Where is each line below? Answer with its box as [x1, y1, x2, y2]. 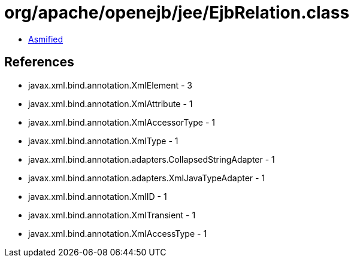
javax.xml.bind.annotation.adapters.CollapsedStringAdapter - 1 [28, 154, 275, 164]
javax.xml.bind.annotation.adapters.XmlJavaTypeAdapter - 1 [28, 172, 265, 183]
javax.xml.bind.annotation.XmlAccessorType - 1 [28, 117, 215, 127]
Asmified [28, 33, 63, 44]
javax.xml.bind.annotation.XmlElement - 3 [28, 80, 192, 90]
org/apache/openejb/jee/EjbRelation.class [4, 2, 350, 23]
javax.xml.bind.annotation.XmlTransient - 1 [28, 209, 196, 220]
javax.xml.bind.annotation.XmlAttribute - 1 [28, 98, 193, 109]
